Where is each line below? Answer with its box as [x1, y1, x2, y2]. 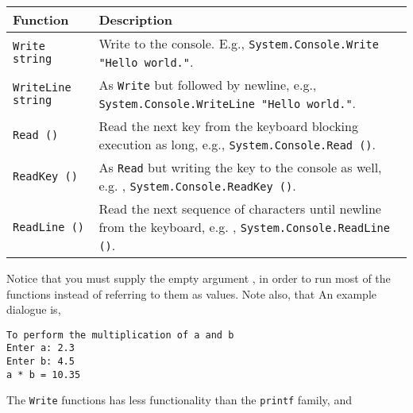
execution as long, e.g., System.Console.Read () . [98, 135, 376, 153]
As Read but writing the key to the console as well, [98, 158, 382, 176]
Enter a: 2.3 [6, 342, 75, 354]
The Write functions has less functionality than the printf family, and [6, 392, 352, 408]
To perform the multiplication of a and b [6, 329, 234, 341]
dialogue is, [6, 301, 61, 318]
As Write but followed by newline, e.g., [98, 75, 317, 94]
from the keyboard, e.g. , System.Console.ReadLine [98, 218, 390, 236]
